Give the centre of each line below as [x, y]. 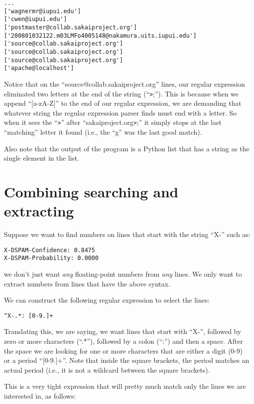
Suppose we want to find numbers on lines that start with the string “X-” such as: [127, 234]
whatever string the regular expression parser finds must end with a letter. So [120, 112]
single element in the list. [42, 158]
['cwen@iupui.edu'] [35, 19]
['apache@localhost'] [39, 68]
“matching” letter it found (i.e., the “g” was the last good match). [103, 132]
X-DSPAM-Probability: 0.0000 [51, 258]
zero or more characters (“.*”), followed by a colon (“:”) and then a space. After [124, 341]
